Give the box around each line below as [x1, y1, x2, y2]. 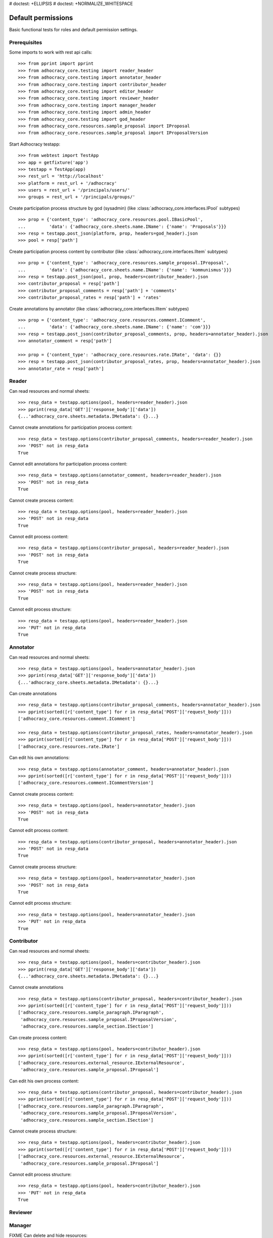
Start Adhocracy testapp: [9, 141, 60, 147]
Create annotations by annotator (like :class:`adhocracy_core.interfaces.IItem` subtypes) [9, 306, 189, 311]
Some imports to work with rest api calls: [9, 50, 92, 55]
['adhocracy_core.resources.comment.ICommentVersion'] [18, 780, 154, 786]
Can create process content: [9, 1034, 68, 1040]
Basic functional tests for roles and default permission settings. [9, 26, 138, 32]
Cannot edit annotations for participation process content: [9, 461, 128, 466]
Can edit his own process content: [9, 1078, 79, 1084]
